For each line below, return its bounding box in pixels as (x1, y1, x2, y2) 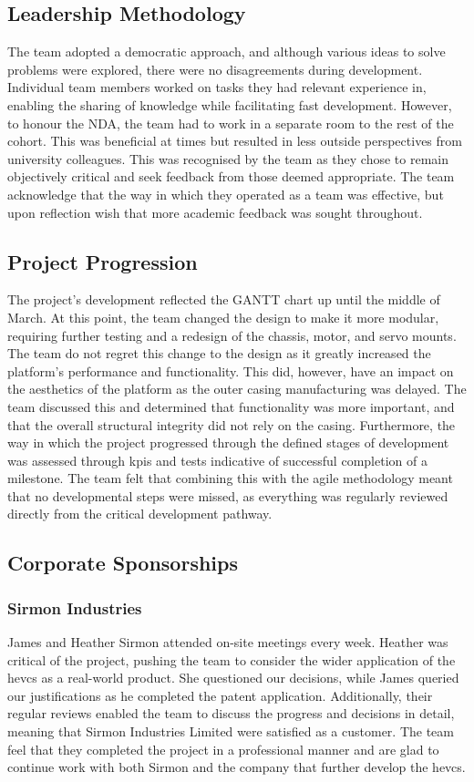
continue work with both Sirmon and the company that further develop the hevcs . (7, 757, 466, 777)
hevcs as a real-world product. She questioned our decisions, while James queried (7, 668, 459, 687)
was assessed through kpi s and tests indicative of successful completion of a (7, 450, 428, 469)
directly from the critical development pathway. (7, 504, 273, 523)
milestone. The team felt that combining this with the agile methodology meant (7, 468, 453, 488)
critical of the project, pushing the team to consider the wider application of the (7, 650, 456, 669)
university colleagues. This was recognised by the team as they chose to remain (7, 149, 448, 168)
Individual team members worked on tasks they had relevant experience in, (7, 77, 427, 97)
